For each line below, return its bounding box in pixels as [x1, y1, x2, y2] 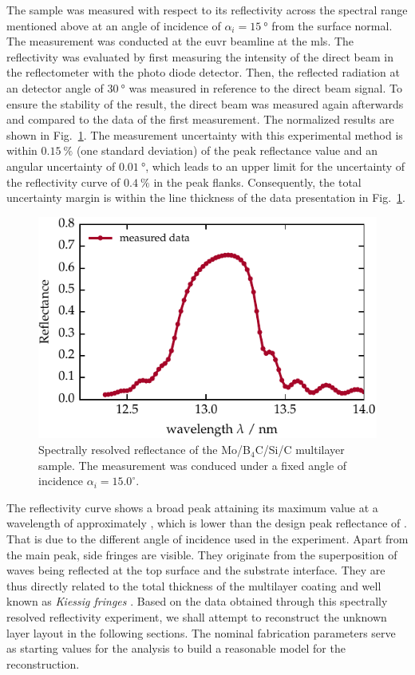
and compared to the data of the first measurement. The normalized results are [6, 111, 394, 128]
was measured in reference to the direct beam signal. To [128, 79, 402, 96]
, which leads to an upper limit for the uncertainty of [145, 157, 405, 174]
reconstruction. [6, 655, 80, 672]
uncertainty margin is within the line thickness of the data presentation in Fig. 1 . [6, 189, 405, 206]
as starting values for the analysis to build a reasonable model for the [6, 640, 346, 657]
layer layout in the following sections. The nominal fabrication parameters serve [6, 624, 396, 641]
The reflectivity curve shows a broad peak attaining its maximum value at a [6, 499, 378, 515]
